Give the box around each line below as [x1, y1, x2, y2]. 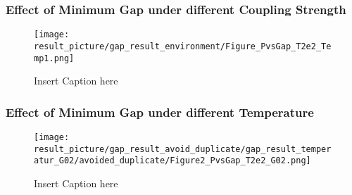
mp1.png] [34, 53, 75, 63]
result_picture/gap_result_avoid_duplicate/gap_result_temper [34, 144, 332, 154]
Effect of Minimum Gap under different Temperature [6, 103, 314, 120]
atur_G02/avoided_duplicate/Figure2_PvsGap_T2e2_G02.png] [34, 156, 311, 166]
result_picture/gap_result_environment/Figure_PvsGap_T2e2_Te [34, 41, 332, 51]
